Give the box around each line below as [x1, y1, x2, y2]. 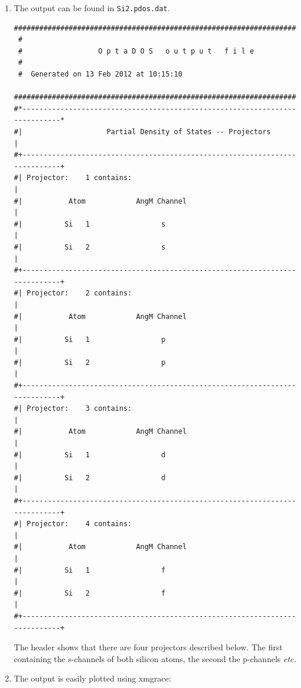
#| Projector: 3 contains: [14, 404, 132, 413]
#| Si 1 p [14, 335, 166, 344]
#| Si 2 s [14, 242, 166, 251]
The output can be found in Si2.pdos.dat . [14, 2, 170, 14]
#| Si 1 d [14, 450, 166, 459]
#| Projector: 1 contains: [14, 174, 132, 182]
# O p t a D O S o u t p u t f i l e [18, 46, 254, 55]
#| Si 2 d [14, 473, 166, 482]
